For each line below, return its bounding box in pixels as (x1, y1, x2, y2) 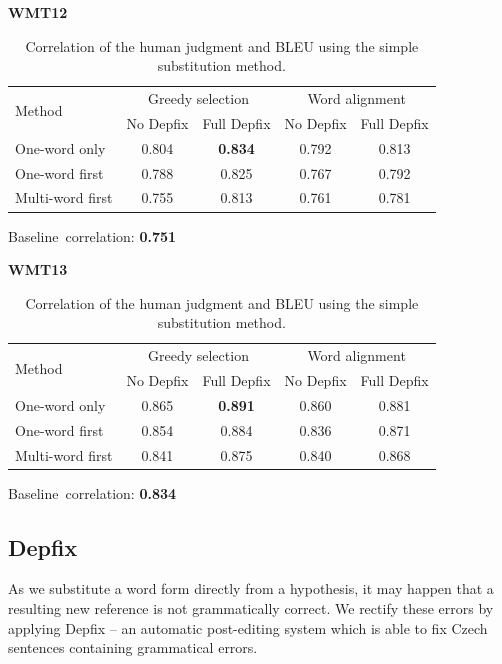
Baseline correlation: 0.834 (8, 482, 177, 503)
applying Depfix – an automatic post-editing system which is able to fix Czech (8, 617, 488, 638)
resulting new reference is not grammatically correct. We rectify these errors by (8, 597, 494, 618)
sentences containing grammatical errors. (8, 637, 258, 658)
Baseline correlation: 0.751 (8, 225, 177, 246)
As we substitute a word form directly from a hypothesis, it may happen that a (8, 578, 494, 599)
